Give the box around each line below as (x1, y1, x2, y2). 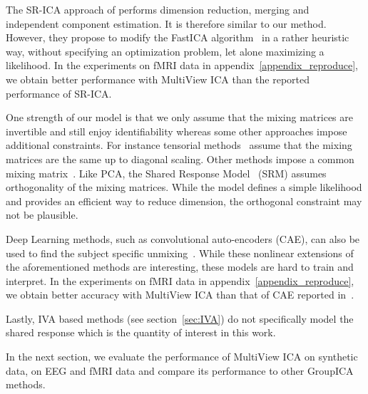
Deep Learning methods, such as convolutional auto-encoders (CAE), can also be (6, 231, 360, 246)
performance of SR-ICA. (6, 85, 112, 100)
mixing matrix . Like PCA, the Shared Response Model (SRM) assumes (6, 165, 327, 180)
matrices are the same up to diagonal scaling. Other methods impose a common (6, 151, 354, 166)
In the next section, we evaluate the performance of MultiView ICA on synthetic (6, 349, 358, 364)
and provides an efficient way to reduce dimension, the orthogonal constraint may (6, 193, 362, 208)
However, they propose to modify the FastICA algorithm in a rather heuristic (6, 30, 349, 45)
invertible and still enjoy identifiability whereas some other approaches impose (6, 123, 347, 138)
